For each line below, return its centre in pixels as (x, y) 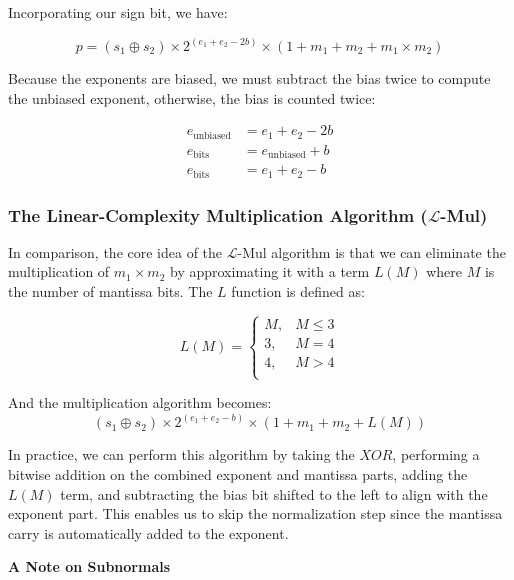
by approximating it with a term (270, 271)
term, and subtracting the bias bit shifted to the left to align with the (274, 493)
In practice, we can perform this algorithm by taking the (181, 454)
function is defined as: (298, 291)
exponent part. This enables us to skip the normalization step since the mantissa (255, 513)
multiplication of (59, 271)
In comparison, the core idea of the (115, 251)
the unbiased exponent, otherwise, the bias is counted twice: (192, 97)
